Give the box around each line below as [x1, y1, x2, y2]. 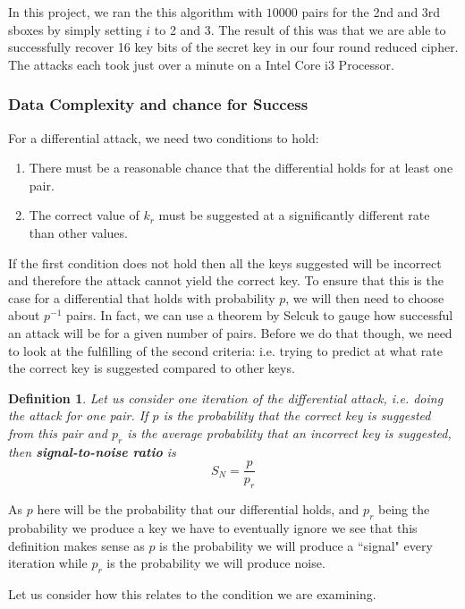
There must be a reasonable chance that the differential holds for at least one [29, 158, 453, 177]
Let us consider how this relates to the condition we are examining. [8, 584, 376, 603]
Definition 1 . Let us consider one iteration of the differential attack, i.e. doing [8, 388, 444, 407]
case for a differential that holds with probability [8, 288, 275, 307]
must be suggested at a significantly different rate [158, 206, 430, 224]
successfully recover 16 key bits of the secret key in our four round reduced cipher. [8, 38, 459, 56]
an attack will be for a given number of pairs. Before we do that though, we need [8, 323, 452, 342]
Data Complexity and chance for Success [8, 93, 309, 115]
